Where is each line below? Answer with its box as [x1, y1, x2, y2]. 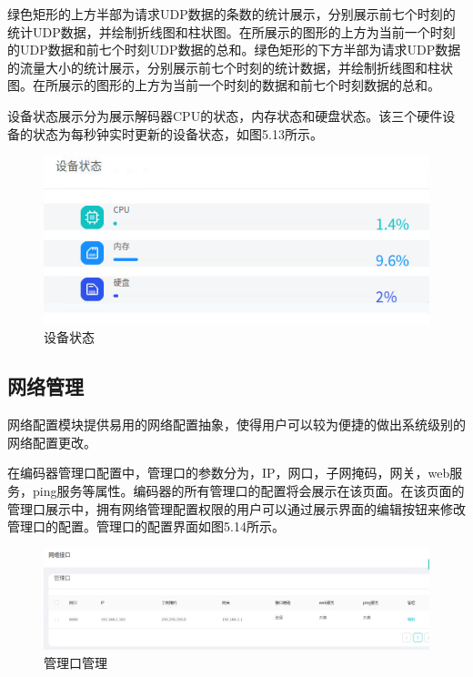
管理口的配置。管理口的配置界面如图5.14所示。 [7, 517, 285, 536]
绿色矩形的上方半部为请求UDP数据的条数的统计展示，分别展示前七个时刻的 [7, 5, 456, 23]
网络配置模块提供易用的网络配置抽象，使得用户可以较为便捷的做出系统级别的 [7, 415, 466, 434]
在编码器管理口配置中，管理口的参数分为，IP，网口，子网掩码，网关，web [7, 463, 450, 482]
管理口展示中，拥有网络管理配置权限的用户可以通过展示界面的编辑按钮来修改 [7, 499, 466, 518]
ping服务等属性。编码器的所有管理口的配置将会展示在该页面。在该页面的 [32, 481, 465, 500]
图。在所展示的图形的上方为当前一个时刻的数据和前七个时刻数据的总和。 [7, 76, 440, 95]
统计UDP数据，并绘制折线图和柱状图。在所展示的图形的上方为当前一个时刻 [7, 22, 456, 41]
